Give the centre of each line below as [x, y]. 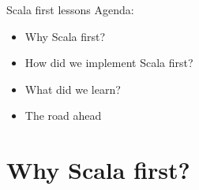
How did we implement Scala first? [109, 63]
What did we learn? [73, 89]
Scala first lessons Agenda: [70, 9]
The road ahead [63, 115]
